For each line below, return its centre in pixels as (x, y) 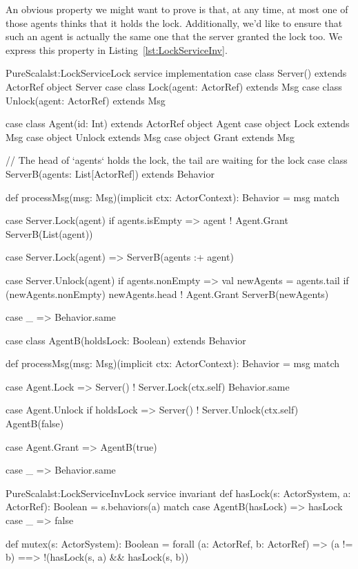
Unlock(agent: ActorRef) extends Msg (86, 100)
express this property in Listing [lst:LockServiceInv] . (117, 49)
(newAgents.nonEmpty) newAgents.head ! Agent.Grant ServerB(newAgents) (167, 293)
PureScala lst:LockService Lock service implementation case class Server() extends (176, 73)
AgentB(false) (35, 423)
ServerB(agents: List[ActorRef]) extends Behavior (110, 173)
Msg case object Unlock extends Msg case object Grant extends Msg (150, 137)
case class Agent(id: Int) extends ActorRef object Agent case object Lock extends (178, 123)
